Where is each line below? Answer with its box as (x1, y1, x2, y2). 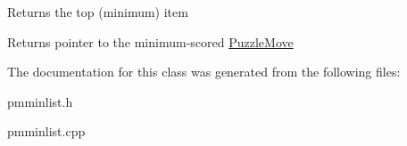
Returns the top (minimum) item (7, 3, 188, 20)
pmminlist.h (7, 92, 73, 110)
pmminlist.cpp (7, 122, 86, 141)
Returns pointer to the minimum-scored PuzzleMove (7, 32, 294, 51)
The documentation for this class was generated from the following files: (7, 62, 401, 81)
